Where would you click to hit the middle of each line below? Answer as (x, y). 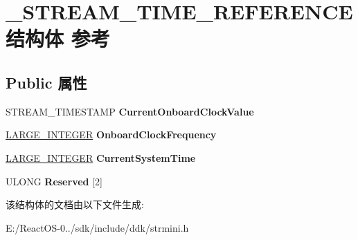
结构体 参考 (58, 38)
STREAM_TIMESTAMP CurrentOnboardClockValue (130, 111)
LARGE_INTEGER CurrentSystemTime (101, 157)
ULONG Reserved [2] (54, 181)
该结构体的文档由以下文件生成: (75, 204)
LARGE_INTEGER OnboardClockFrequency (111, 135)
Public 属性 (46, 82)
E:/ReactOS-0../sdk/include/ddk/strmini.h (97, 227)
